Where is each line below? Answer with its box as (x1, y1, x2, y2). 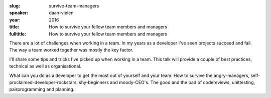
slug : (9, 3, 20, 8)
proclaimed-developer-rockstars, (9, 79, 78, 85)
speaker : (9, 10, 29, 16)
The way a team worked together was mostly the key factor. (9, 47, 133, 53)
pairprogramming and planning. (9, 86, 75, 92)
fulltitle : (9, 30, 26, 37)
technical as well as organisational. (9, 63, 82, 69)
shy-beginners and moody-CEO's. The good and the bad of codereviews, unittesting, (78, 79, 255, 85)
